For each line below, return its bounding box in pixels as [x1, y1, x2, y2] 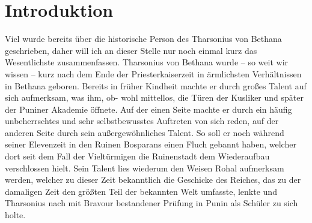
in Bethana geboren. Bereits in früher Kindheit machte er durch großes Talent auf [5, 79, 307, 92]
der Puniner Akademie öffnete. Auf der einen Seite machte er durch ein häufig [5, 103, 292, 115]
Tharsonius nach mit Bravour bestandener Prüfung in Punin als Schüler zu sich [5, 197, 298, 209]
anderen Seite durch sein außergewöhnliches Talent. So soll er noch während [5, 126, 284, 138]
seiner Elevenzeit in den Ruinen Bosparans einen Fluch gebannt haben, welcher [5, 138, 296, 150]
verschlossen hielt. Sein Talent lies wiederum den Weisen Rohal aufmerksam [5, 161, 284, 174]
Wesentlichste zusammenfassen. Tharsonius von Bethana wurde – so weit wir [5, 56, 289, 68]
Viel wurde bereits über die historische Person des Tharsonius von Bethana [5, 32, 282, 45]
